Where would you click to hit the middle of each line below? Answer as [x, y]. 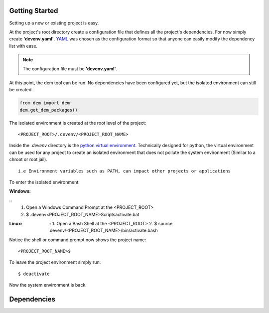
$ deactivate [34, 274]
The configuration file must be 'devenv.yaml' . [70, 69]
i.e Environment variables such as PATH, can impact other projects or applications [125, 171]
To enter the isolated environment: [44, 182]
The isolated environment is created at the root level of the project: [78, 123]
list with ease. [23, 46]
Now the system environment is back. [48, 285]
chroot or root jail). [28, 159]
